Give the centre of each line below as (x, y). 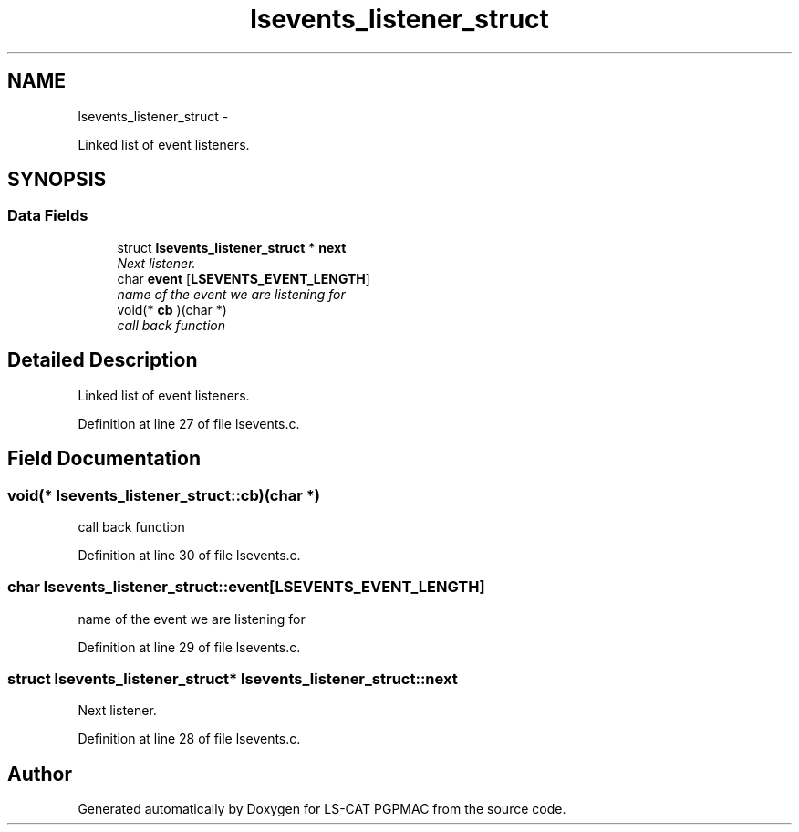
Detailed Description (103, 360)
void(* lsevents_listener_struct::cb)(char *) (164, 495)
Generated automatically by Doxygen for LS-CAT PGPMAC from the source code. (322, 809)
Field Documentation (104, 459)
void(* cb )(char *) (172, 309)
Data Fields (48, 216)
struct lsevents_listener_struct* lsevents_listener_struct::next (233, 679)
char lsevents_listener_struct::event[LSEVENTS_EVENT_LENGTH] (246, 587)
